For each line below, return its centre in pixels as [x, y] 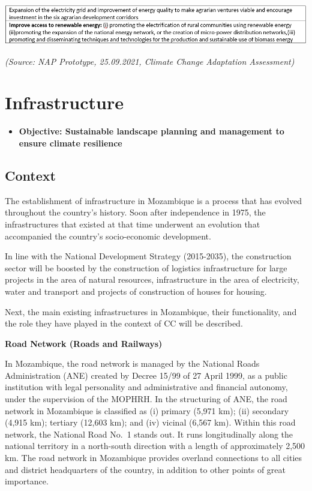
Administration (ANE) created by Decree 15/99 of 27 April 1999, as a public [146, 375]
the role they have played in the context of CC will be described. [124, 323]
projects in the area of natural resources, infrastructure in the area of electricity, [152, 279]
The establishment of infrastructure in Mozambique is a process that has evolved [153, 200]
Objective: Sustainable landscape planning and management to [151, 131]
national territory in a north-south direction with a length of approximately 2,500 [155, 446]
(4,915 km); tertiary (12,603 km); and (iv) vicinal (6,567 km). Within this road [150, 422]
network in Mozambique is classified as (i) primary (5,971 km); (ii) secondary [147, 410]
